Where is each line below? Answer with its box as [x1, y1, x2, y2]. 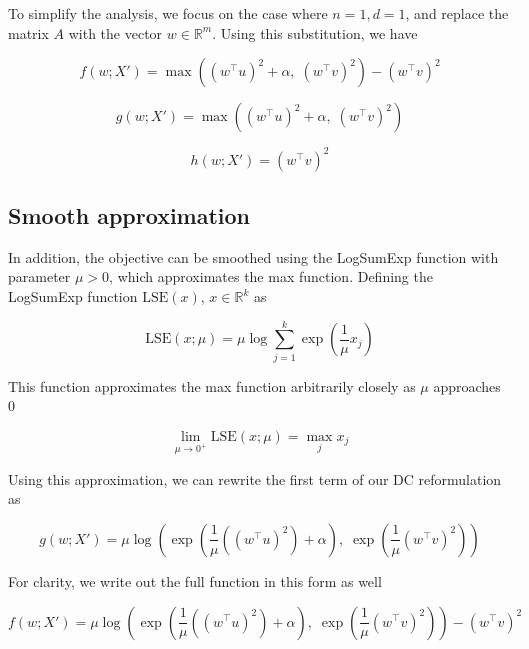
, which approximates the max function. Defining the [109, 266, 433, 287]
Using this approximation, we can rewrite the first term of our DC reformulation [8, 468, 502, 489]
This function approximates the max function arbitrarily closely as [8, 375, 416, 396]
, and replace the [405, 3, 509, 23]
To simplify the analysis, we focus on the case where [8, 3, 328, 23]
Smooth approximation [8, 200, 251, 231]
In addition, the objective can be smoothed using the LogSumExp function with [8, 246, 499, 267]
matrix [8, 22, 49, 43]
